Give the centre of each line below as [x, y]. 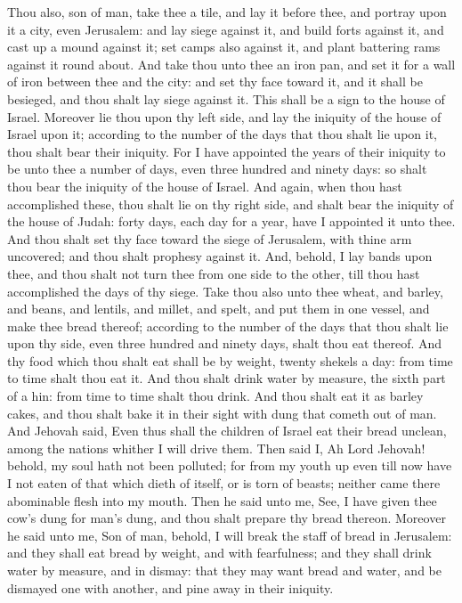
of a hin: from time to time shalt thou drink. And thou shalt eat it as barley [215, 396]
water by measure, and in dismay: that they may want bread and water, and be [224, 570]
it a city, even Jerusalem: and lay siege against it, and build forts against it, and [226, 29]
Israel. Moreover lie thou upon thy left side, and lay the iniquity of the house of [224, 116]
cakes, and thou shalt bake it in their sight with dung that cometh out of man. [222, 413]
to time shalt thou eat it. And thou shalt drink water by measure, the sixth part [227, 378]
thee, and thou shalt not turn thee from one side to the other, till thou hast [214, 273]
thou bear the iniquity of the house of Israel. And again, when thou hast [205, 186]
